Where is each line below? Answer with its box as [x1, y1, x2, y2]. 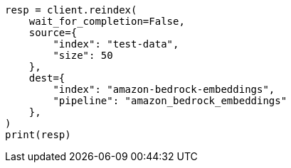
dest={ [28, 72, 65, 84]
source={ [28, 27, 78, 38]
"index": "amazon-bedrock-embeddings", [53, 84, 275, 95]
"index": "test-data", [53, 38, 179, 50]
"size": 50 [53, 50, 113, 61]
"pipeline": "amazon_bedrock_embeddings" [53, 95, 287, 106]
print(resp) [5, 129, 71, 140]
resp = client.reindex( [5, 4, 137, 16]
